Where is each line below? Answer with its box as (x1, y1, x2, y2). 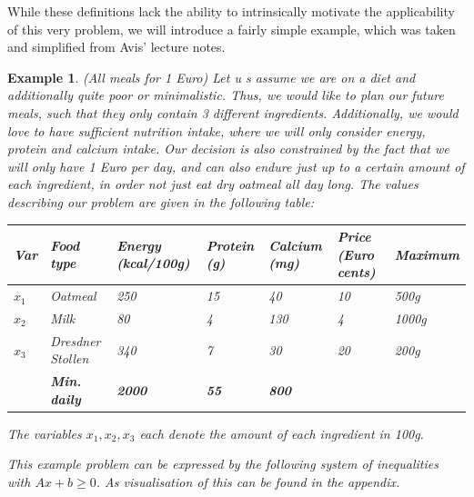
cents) (337, 263, 376, 282)
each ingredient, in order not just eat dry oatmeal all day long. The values (7, 174, 419, 194)
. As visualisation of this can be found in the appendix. (96, 472, 400, 492)
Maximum (394, 244, 459, 263)
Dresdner (50, 331, 101, 350)
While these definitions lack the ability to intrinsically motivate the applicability (7, 2, 455, 20)
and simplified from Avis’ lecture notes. (7, 37, 226, 56)
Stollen (50, 349, 89, 368)
